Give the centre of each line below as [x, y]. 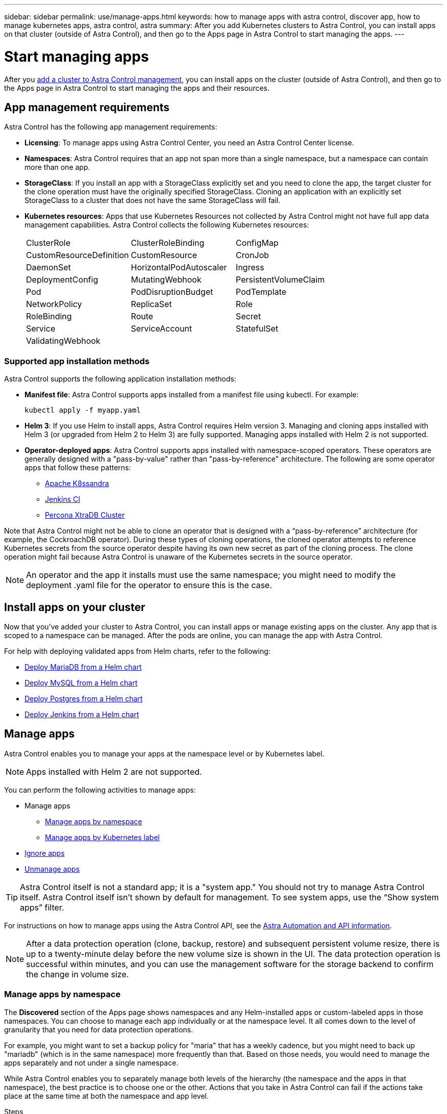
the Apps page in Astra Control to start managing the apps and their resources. [137, 88]
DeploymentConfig [62, 280]
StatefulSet [257, 329]
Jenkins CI [63, 499]
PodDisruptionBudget [172, 292]
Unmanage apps [52, 869]
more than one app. [57, 167]
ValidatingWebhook [63, 341]
